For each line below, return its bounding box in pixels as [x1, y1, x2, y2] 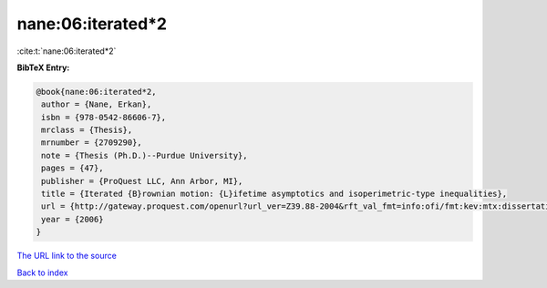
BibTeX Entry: [16, 62, 70, 73]
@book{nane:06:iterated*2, [36, 87, 157, 97]
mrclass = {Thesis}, [41, 125, 133, 136]
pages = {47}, [41, 163, 104, 173]
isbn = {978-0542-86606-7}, [41, 112, 167, 122]
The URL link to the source [16, 251, 118, 262]
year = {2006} [41, 214, 104, 224]
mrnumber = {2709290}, [41, 138, 143, 148]
